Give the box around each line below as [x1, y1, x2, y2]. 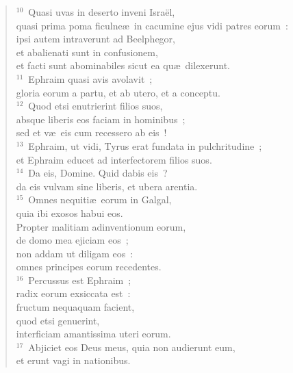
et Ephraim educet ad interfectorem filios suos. [16, 152, 212, 166]
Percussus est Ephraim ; [28, 272, 131, 287]
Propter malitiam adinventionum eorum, [16, 219, 186, 233]
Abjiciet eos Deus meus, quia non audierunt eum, [28, 339, 235, 354]
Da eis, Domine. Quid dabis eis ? [28, 166, 168, 180]
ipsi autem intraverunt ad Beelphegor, [16, 31, 175, 46]
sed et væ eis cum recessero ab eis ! [16, 125, 167, 140]
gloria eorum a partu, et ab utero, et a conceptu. [16, 85, 220, 99]
